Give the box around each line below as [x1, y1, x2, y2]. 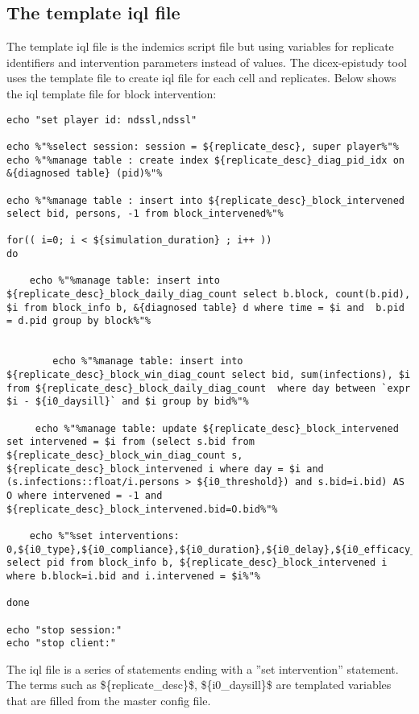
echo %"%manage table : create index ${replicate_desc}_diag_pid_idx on [6, 154, 404, 166]
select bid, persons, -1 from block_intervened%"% [6, 208, 284, 220]
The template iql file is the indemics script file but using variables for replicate [6, 38, 394, 55]
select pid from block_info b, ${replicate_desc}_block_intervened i [6, 557, 388, 569]
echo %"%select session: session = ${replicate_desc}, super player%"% [6, 140, 399, 152]
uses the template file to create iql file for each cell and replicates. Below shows [6, 69, 396, 86]
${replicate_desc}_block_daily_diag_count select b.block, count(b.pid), [6, 289, 411, 301]
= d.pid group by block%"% [6, 315, 151, 327]
